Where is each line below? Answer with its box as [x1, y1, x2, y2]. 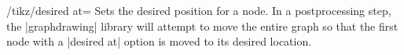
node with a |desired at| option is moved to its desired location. [6, 33, 312, 49]
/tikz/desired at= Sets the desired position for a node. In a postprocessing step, [6, 2, 391, 18]
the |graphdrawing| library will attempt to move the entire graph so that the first [6, 17, 398, 34]
